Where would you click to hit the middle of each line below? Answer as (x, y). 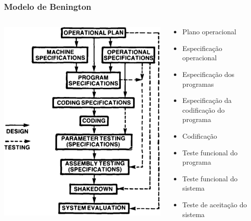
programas (198, 84)
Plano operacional (209, 32)
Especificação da (207, 100)
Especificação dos (209, 74)
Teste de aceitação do (215, 204)
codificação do (204, 110)
